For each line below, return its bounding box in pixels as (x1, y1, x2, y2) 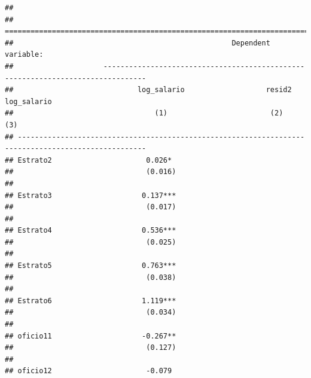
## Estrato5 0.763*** (5, 261, 176, 270)
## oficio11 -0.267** (5, 331, 176, 340)
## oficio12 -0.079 (5, 367, 172, 376)
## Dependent (5, 38, 270, 47)
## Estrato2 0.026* (5, 156, 172, 164)
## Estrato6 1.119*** (5, 296, 176, 305)
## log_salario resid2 (5, 86, 292, 94)
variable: (5, 50, 44, 59)
